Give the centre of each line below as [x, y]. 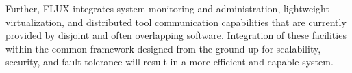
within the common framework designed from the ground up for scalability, [163, 48]
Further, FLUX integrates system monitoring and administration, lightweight [167, 8]
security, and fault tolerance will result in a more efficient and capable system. [169, 62]
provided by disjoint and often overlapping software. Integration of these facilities [176, 35]
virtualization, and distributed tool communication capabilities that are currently [176, 21]
